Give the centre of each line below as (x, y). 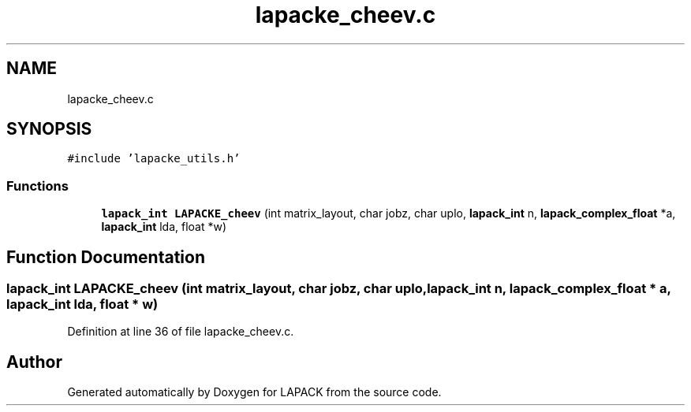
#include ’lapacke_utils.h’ (154, 159)
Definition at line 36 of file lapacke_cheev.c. (181, 332)
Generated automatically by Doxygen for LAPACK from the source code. (254, 392)
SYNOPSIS (49, 129)
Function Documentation (106, 257)
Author (34, 362)
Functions (37, 186)
